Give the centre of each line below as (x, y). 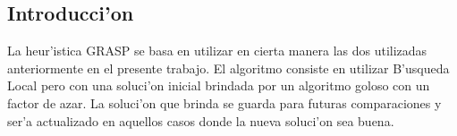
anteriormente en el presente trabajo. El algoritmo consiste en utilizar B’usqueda (228, 68)
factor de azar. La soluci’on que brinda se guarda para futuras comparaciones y (224, 102)
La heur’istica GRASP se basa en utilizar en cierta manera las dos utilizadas (217, 51)
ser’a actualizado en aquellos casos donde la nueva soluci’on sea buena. (201, 120)
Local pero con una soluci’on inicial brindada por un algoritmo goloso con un (219, 85)
